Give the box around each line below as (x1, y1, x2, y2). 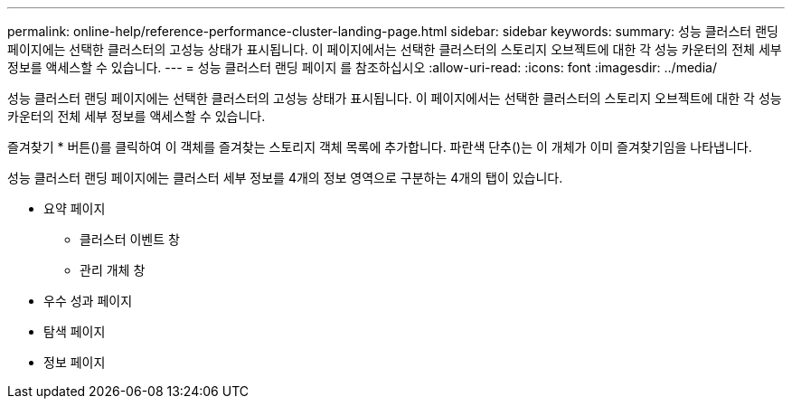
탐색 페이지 (43, 324, 106, 339)
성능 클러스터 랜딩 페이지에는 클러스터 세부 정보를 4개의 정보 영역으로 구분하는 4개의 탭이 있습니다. (7, 170, 563, 185)
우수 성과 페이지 (43, 293, 133, 308)
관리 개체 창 (80, 262, 146, 278)
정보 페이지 (43, 354, 106, 370)
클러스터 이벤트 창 (80, 231, 180, 247)
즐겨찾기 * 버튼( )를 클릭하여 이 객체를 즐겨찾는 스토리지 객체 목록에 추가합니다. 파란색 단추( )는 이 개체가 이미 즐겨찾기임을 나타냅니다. (7, 139, 752, 155)
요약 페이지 (43, 201, 106, 216)
